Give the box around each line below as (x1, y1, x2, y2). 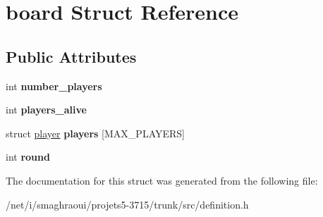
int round (6, 149, 50, 164)
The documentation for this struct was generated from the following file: (6, 173, 318, 187)
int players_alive (6, 102, 87, 117)
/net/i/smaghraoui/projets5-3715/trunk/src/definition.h (6, 197, 249, 211)
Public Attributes (6, 45, 137, 67)
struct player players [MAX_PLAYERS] (6, 125, 185, 140)
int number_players (6, 78, 102, 93)
